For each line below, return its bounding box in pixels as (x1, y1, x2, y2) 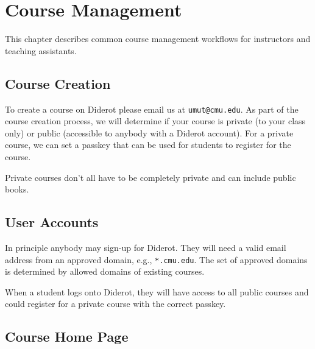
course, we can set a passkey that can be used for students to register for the (5, 138, 291, 151)
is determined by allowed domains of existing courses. (5, 265, 205, 278)
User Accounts (5, 213, 99, 231)
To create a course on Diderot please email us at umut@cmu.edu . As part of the (5, 102, 299, 115)
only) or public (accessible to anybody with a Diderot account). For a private (5, 126, 294, 139)
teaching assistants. (5, 44, 77, 57)
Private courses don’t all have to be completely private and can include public (5, 171, 296, 183)
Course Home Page (5, 327, 129, 346)
